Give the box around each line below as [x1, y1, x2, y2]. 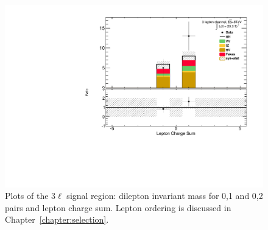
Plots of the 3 [5, 189, 56, 202]
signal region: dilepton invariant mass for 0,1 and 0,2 [66, 189, 263, 202]
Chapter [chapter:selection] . [5, 213, 109, 226]
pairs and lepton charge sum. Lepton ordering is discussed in [5, 201, 231, 214]
